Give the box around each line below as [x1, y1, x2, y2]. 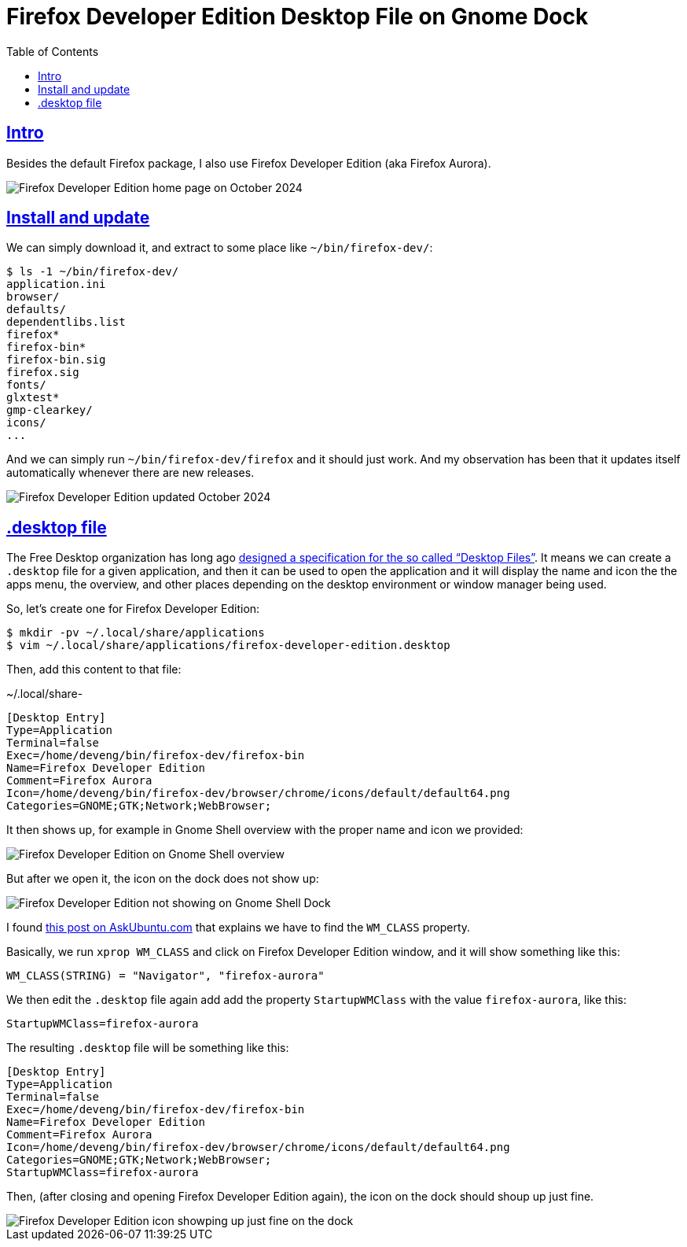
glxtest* [6, 391, 60, 404]
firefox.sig [6, 366, 79, 379]
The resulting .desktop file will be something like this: [6, 1041, 289, 1055]
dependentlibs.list [6, 315, 126, 329]
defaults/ [6, 303, 66, 316]
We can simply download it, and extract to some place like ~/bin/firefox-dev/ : [6, 241, 433, 255]
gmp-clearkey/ [6, 404, 93, 417]
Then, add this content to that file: [6, 662, 182, 677]
